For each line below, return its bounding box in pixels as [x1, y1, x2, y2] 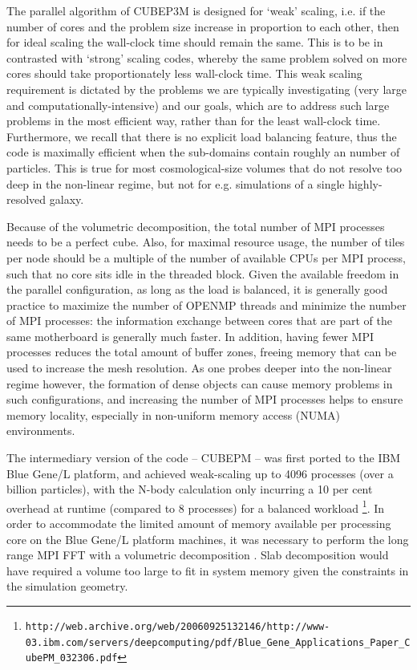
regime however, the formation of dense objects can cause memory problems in [6, 375, 393, 392]
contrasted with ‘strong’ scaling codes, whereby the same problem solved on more [6, 49, 407, 66]
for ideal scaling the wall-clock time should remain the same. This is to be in [6, 34, 383, 51]
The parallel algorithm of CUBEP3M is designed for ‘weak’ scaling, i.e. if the [6, 2, 386, 18]
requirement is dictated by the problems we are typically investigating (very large [6, 80, 407, 97]
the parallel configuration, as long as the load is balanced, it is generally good [6, 281, 388, 298]
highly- [348, 175, 383, 192]
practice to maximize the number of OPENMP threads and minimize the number [6, 296, 407, 313]
